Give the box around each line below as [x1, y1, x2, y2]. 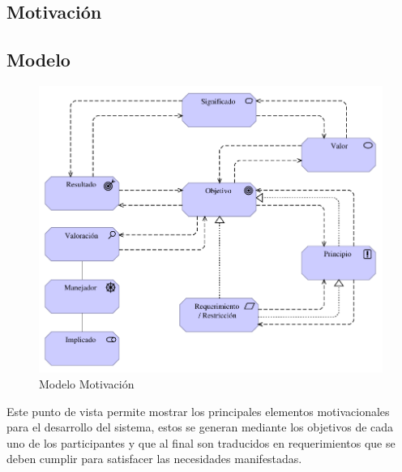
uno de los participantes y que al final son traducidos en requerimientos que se [6, 434, 396, 451]
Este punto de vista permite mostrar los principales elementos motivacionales [6, 402, 390, 419]
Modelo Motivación [39, 375, 135, 392]
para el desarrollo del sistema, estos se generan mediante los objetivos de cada [6, 418, 394, 436]
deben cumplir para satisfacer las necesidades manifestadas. [6, 450, 302, 467]
